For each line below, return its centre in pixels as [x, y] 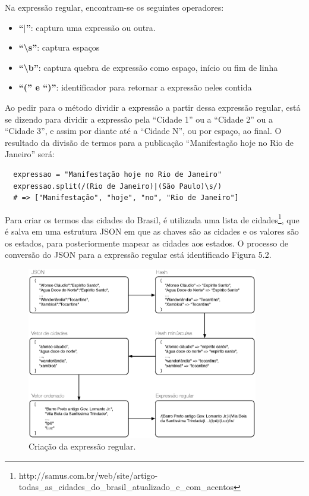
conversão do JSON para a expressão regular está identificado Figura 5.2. [138, 255]
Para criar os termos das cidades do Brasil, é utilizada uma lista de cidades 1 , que [152, 219]
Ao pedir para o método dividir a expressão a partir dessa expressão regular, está [153, 107]
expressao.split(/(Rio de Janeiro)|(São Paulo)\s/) [118, 186]
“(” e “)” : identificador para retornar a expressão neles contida [135, 87]
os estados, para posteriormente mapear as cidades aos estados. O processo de [146, 243]
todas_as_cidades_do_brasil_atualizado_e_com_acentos [126, 487]
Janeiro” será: [30, 154]
